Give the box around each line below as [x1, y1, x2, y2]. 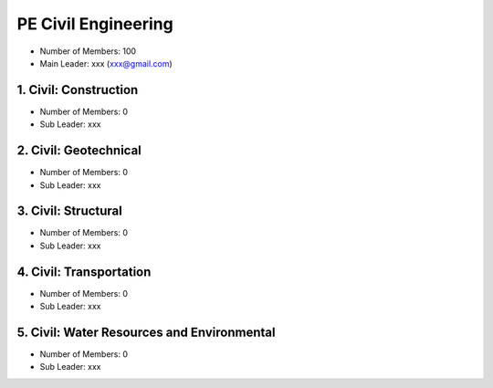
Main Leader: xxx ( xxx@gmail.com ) [39, 58, 173, 68]
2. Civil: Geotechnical [16, 142, 142, 159]
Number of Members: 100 [39, 46, 137, 57]
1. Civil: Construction [16, 82, 139, 98]
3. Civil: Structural [16, 204, 122, 219]
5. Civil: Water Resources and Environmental [16, 324, 276, 340]
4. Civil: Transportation [16, 264, 152, 279]
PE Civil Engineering [16, 14, 173, 34]
